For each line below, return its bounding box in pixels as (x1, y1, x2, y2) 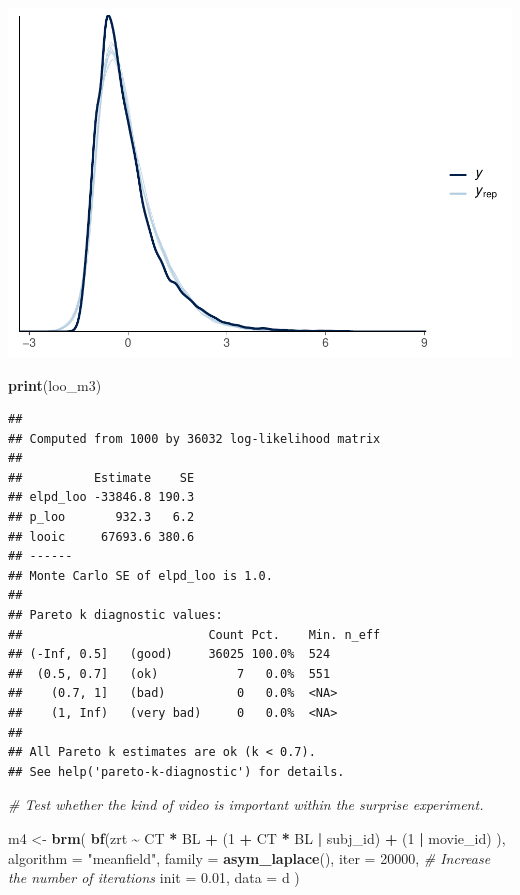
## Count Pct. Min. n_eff (8, 627, 381, 642)
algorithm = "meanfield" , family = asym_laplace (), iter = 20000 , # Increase (8, 847, 491, 868)
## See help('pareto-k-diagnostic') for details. (8, 764, 345, 779)
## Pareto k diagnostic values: (8, 608, 223, 623)
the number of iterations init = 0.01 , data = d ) (8, 867, 300, 888)
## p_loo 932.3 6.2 (8, 510, 195, 525)
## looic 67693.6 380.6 (8, 529, 195, 544)
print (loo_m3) (8, 374, 102, 395)
